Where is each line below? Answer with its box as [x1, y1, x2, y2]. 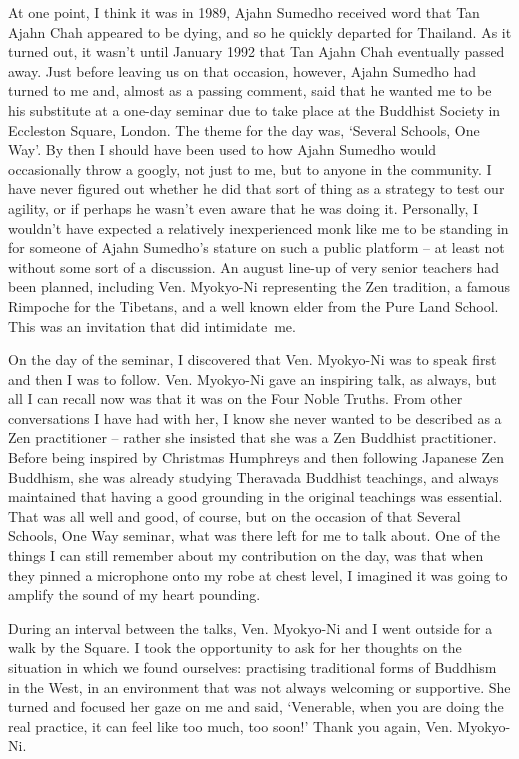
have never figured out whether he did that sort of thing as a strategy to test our [8, 178, 505, 199]
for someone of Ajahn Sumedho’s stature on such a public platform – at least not [8, 237, 505, 258]
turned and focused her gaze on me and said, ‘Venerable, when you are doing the [8, 696, 504, 717]
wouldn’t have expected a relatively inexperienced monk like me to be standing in [8, 217, 509, 238]
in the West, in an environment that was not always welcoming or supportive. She [8, 676, 511, 697]
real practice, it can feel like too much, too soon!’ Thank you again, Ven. [8, 715, 453, 736]
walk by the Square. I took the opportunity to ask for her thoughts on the [8, 637, 462, 658]
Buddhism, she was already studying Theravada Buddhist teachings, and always [8, 466, 499, 487]
